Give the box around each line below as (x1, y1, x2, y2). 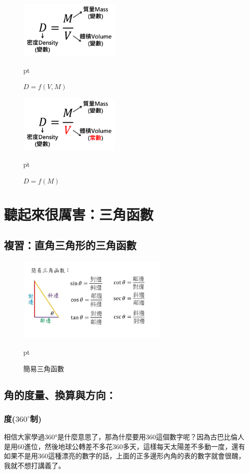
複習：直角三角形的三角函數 (4, 237, 136, 253)
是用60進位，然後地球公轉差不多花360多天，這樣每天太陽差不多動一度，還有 (4, 441, 245, 451)
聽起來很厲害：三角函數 (4, 204, 154, 224)
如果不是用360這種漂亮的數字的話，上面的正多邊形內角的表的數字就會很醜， (4, 451, 245, 461)
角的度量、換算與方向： (4, 387, 116, 402)
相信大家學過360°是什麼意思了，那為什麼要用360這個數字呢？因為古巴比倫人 (4, 432, 245, 442)
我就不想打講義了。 (4, 460, 65, 470)
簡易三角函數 (23, 363, 64, 373)
